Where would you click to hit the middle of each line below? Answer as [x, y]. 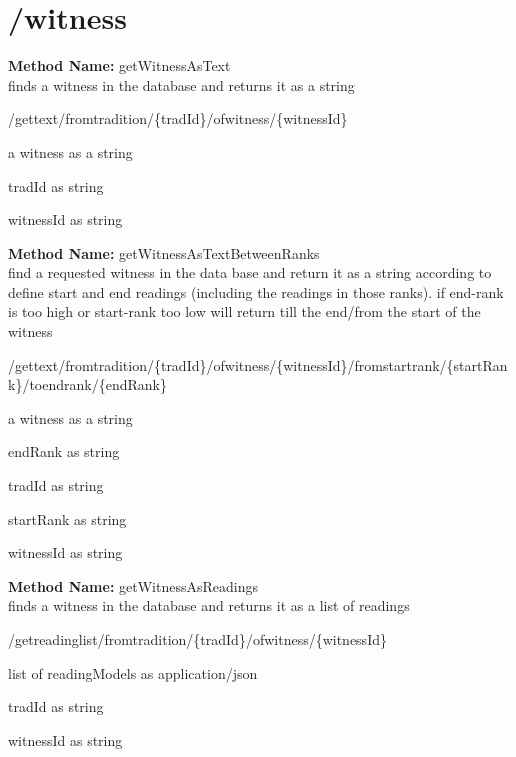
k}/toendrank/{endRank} [87, 384]
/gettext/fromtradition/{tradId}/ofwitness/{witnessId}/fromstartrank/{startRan [258, 364]
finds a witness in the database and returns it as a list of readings [209, 605]
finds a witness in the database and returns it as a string [181, 84]
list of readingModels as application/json [133, 672]
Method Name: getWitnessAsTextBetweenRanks [164, 252]
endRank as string [64, 451]
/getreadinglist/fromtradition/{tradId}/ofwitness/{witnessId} [197, 639]
